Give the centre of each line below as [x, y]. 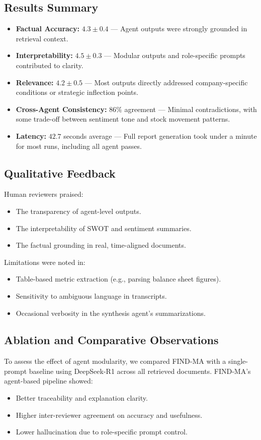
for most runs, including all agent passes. [79, 146]
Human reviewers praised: [44, 194]
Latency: [31, 135]
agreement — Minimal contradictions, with [191, 109]
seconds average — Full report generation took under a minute [160, 135]
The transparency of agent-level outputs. [78, 211]
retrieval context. [42, 38]
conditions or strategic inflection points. [77, 92]
